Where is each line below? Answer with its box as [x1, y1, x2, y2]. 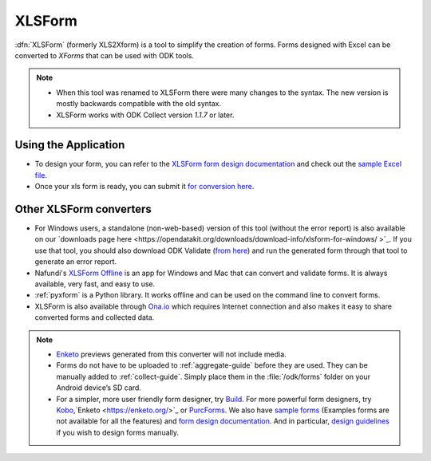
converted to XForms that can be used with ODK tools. [14, 50, 195, 60]
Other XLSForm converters [14, 203, 152, 215]
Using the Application [14, 138, 125, 152]
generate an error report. [34, 257, 117, 266]
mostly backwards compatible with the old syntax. [56, 99, 222, 108]
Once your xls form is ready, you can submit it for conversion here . [34, 182, 255, 191]
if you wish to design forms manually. [56, 428, 180, 437]
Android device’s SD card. [56, 383, 141, 392]
